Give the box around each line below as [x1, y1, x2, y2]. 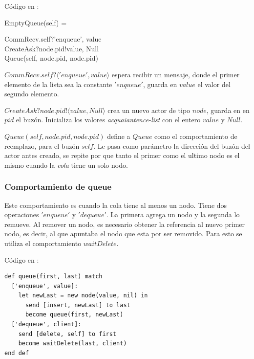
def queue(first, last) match [4, 273, 103, 280]
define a [107, 131, 130, 141]
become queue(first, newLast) [25, 311, 124, 318]
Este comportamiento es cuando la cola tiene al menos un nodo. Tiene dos [4, 200, 227, 210]
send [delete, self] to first [18, 330, 117, 337]
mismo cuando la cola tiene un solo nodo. [4, 159, 128, 170]
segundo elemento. [4, 89, 59, 99]
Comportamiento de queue [4, 180, 112, 193]
